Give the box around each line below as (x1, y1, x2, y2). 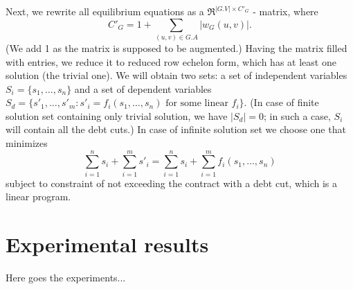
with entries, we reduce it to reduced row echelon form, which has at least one (6, 54, 336, 69)
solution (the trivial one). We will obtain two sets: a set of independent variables (6, 68, 347, 82)
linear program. (6, 189, 71, 204)
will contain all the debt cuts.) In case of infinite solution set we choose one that (6, 122, 346, 137)
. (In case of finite (244, 95, 319, 110)
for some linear (165, 98, 228, 109)
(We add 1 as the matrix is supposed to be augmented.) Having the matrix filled (6, 40, 347, 55)
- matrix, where (253, 4, 318, 18)
